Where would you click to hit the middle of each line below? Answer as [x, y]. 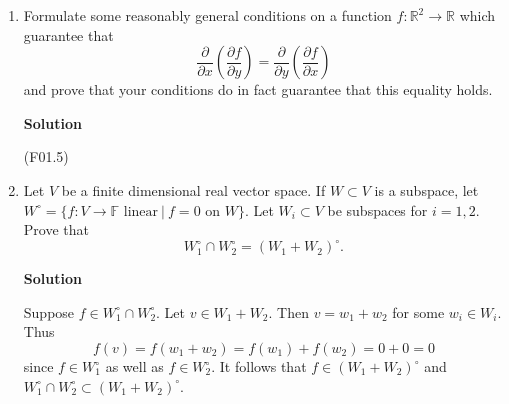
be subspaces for [377, 209]
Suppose [49, 311]
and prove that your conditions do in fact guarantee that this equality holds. [258, 89]
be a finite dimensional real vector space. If [193, 189]
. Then [288, 311]
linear [141, 211]
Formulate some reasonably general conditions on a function [207, 15]
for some [418, 311]
